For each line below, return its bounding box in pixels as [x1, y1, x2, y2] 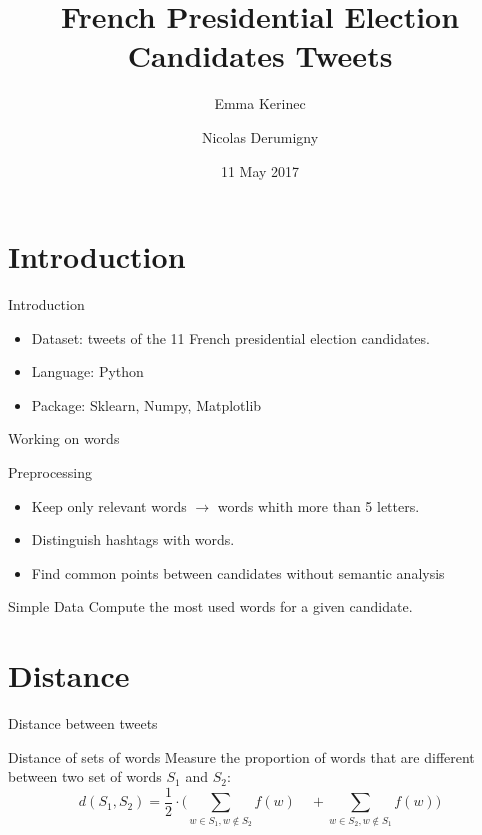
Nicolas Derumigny [201, 126, 319, 147]
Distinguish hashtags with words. [31, 529, 235, 550]
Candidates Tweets [127, 35, 393, 76]
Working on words [8, 428, 120, 449]
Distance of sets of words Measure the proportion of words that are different [8, 746, 475, 767]
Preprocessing [8, 462, 93, 482]
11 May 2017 [220, 160, 300, 181]
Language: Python [31, 361, 144, 382]
